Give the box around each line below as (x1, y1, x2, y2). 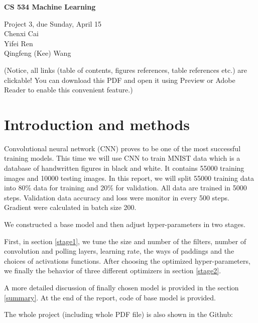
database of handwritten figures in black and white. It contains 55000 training (4, 163, 244, 173)
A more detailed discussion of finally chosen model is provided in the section (4, 282, 239, 292)
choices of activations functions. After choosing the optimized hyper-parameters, (4, 255, 250, 266)
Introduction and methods (4, 114, 190, 134)
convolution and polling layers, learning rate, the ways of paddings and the (4, 246, 234, 256)
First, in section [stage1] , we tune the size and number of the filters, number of (4, 236, 246, 246)
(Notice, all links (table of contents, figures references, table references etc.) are (4, 64, 247, 75)
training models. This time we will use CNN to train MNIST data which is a (4, 153, 240, 163)
